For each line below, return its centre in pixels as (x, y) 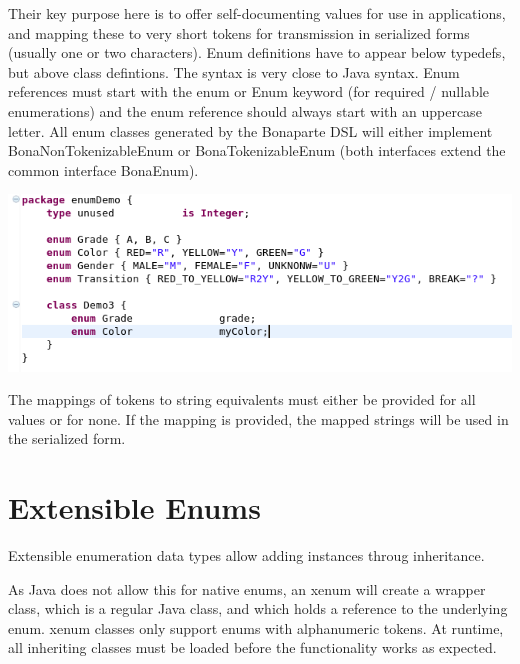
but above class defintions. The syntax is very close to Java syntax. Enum (234, 71)
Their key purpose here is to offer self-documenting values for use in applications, (257, 13)
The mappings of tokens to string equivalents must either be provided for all (242, 399)
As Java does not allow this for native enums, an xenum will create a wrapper (247, 588)
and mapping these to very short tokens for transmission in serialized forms (239, 32)
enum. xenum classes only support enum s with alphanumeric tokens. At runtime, (256, 627)
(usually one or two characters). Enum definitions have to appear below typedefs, (257, 52)
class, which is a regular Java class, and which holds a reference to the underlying (258, 608)
